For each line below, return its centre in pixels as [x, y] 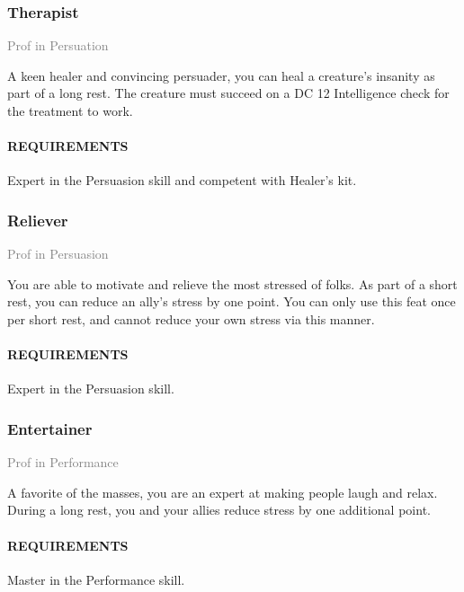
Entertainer [50, 428]
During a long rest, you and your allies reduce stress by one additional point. [219, 510]
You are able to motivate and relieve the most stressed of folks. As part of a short [232, 283]
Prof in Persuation [58, 45]
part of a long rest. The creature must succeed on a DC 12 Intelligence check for [228, 93]
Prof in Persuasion [58, 254]
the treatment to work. [70, 110]
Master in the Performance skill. [96, 579]
